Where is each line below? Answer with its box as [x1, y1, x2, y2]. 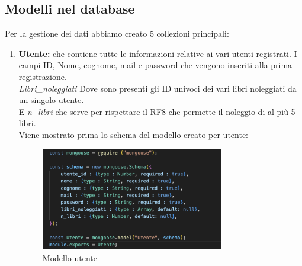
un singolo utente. [18, 94, 84, 106]
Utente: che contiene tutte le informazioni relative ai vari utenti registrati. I [18, 47, 297, 59]
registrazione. [18, 70, 67, 82]
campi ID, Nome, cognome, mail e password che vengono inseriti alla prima [18, 59, 293, 71]
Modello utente [42, 251, 97, 264]
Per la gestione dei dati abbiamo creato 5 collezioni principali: [5, 27, 229, 40]
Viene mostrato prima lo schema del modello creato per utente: [18, 128, 249, 140]
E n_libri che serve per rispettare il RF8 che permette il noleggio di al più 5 [18, 105, 295, 117]
